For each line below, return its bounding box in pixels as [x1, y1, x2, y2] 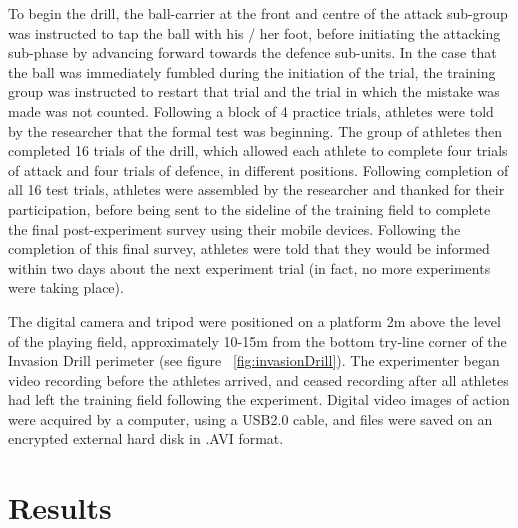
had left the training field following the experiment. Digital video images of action [8, 389, 510, 410]
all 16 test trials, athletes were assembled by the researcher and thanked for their [8, 179, 505, 200]
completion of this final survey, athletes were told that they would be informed [8, 238, 490, 259]
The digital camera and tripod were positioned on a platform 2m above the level [8, 310, 501, 331]
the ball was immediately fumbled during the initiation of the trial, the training [8, 61, 496, 82]
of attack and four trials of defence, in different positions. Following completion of [8, 159, 509, 180]
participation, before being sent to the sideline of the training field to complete [8, 198, 491, 219]
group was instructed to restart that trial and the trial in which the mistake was [8, 81, 500, 102]
